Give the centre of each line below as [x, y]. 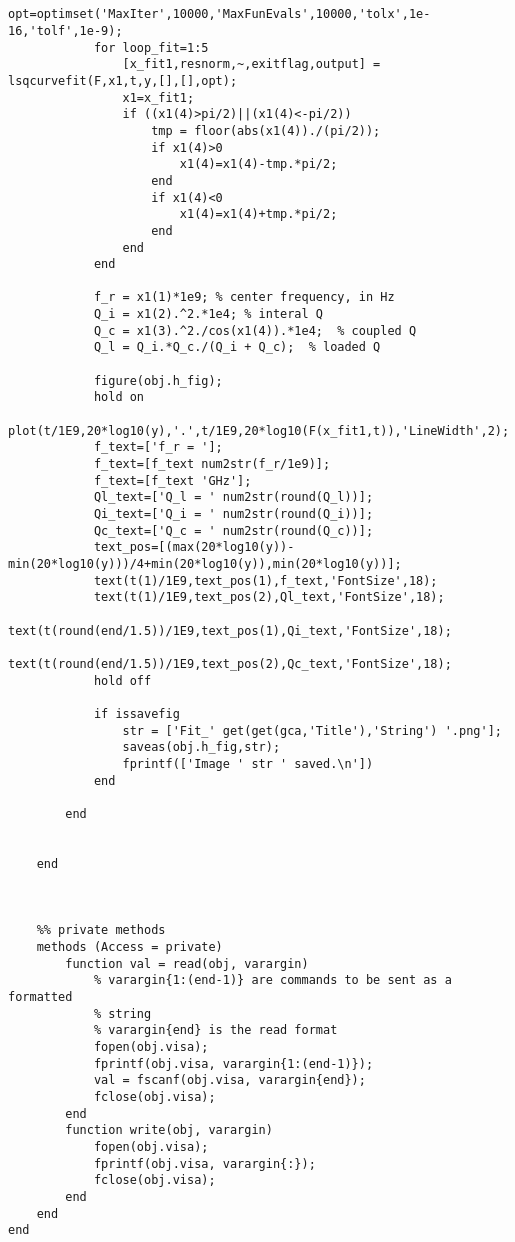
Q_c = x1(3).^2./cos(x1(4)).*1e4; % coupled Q [255, 330]
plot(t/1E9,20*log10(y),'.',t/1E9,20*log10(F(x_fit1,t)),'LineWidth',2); [259, 430]
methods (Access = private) [129, 947]
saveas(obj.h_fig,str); [201, 747]
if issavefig [136, 713]
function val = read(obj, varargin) [187, 963]
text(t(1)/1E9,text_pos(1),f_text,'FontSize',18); [265, 580]
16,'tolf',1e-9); [65, 30]
